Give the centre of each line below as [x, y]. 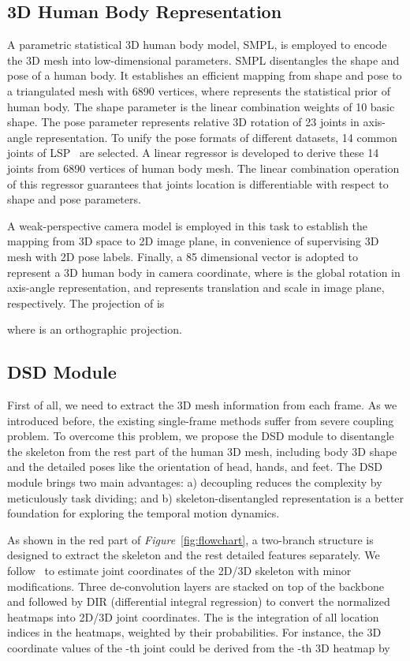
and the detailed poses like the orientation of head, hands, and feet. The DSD [195, 467]
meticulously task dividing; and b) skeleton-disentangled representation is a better [206, 497]
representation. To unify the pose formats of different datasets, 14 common [216, 137]
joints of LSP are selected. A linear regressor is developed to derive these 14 [193, 153]
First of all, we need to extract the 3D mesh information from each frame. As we [202, 405]
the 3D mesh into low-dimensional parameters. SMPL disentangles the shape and [203, 60]
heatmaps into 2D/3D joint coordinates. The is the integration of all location [193, 616]
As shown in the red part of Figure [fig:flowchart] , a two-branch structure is [190, 539]
